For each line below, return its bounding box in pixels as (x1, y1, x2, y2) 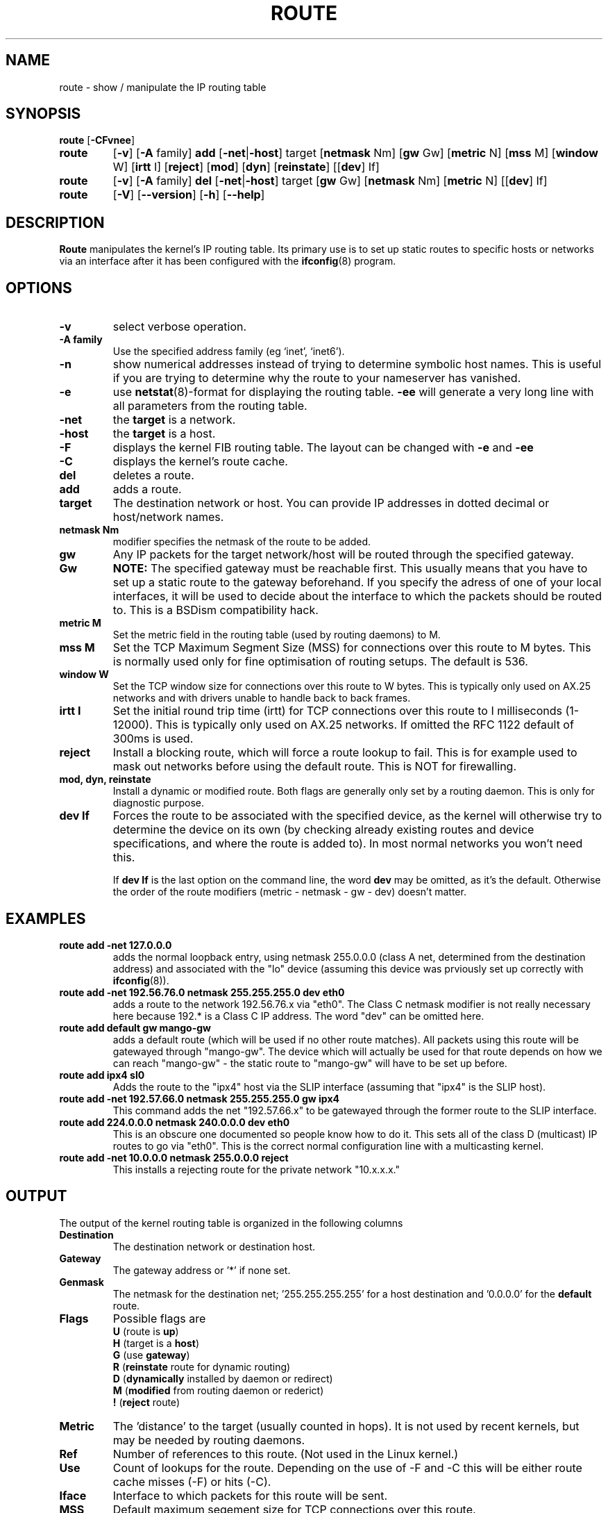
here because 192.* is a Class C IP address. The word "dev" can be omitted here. (112, 1009, 484, 1022)
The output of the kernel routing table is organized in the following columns (59, 1216, 403, 1229)
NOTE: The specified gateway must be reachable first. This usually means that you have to (112, 561, 588, 576)
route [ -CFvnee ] (59, 134, 135, 147)
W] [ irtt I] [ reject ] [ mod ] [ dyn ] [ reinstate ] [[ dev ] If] (112, 160, 380, 174)
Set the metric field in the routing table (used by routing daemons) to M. (112, 629, 441, 641)
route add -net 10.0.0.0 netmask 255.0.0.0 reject (59, 1151, 289, 1164)
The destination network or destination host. (112, 1240, 316, 1252)
